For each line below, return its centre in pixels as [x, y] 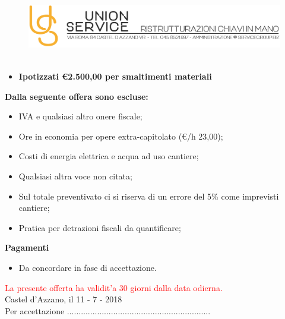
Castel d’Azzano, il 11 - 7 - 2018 [64, 299]
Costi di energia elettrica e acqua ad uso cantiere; [109, 156]
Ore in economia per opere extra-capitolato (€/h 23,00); [121, 136]
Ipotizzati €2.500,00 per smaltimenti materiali [115, 76]
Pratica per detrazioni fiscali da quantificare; [100, 227]
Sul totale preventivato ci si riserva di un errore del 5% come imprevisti [149, 196]
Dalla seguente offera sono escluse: [77, 96]
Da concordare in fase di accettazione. [88, 267]
